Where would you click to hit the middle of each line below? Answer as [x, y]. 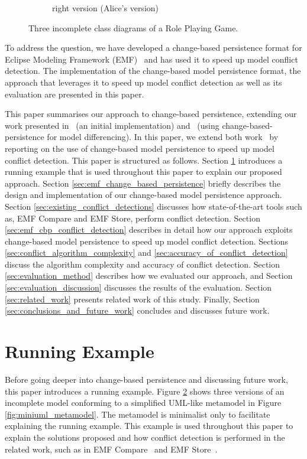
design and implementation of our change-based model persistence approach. [143, 195]
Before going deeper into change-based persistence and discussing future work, [146, 379]
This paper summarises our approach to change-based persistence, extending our [151, 114]
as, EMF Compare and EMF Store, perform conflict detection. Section [133, 218]
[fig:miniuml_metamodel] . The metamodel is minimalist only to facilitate [138, 414]
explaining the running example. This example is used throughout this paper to [149, 426]
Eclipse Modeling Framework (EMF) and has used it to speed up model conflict [151, 59]
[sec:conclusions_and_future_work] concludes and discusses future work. [137, 310]
